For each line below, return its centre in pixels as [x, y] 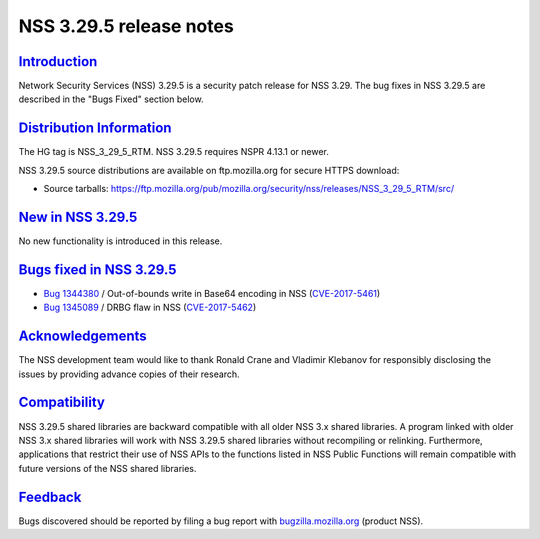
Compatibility [61, 402]
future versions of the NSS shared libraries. [107, 468]
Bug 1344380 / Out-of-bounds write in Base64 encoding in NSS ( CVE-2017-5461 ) [212, 293]
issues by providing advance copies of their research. [129, 374]
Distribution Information [95, 128]
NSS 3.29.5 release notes [126, 26]
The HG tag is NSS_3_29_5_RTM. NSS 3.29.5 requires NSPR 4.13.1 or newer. [174, 152]
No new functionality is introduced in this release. [120, 241]
